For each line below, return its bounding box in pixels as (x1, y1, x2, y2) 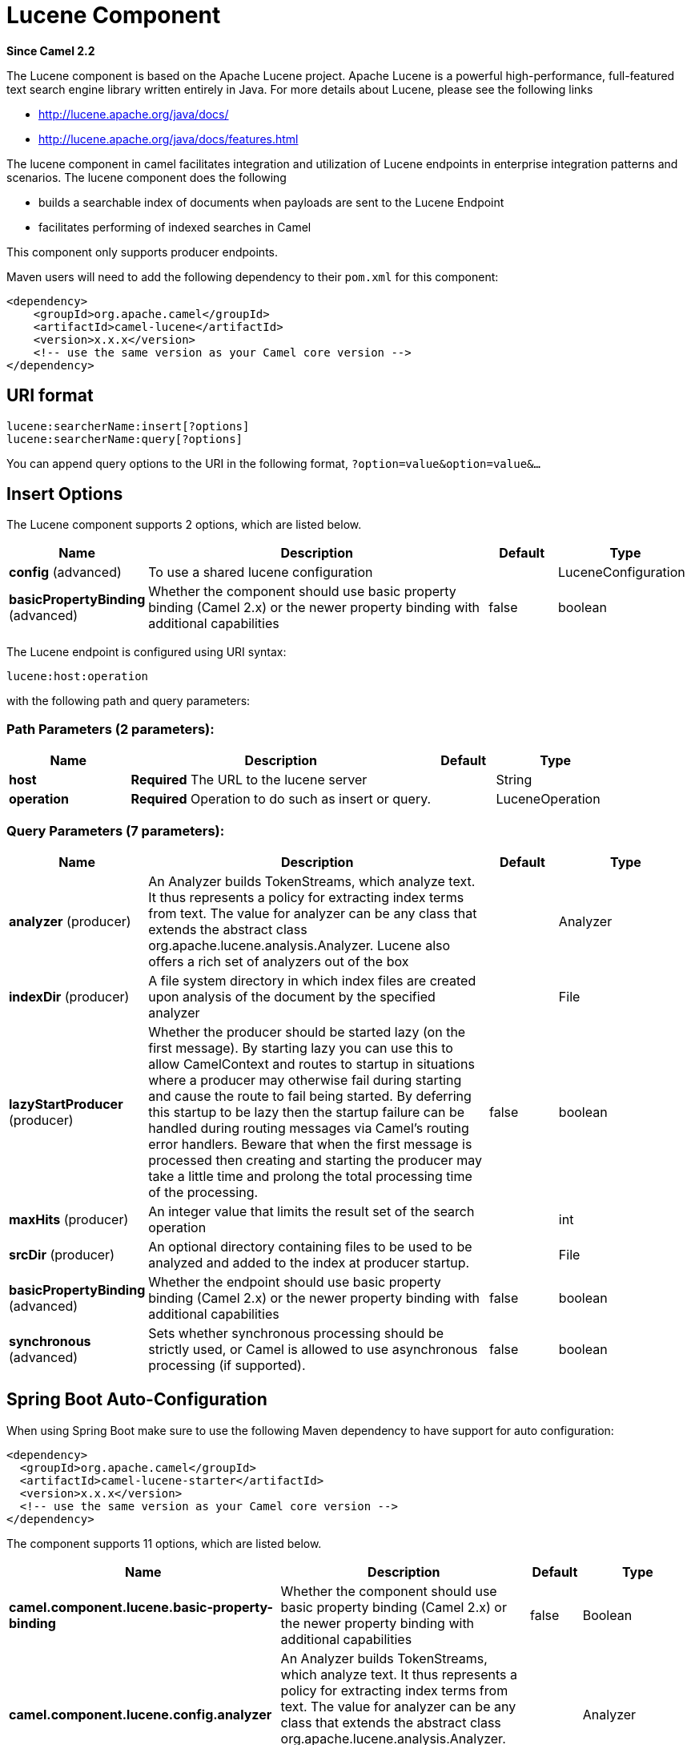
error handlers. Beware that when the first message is (148, 1135, 472, 1152)
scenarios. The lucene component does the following (6, 170, 287, 184)
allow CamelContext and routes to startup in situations (148, 1055, 475, 1072)
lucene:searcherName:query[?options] (6, 432, 243, 445)
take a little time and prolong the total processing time (148, 1167, 472, 1184)
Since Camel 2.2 (6, 43, 95, 58)
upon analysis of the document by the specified (148, 988, 436, 1005)
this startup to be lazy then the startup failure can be (148, 1103, 465, 1120)
